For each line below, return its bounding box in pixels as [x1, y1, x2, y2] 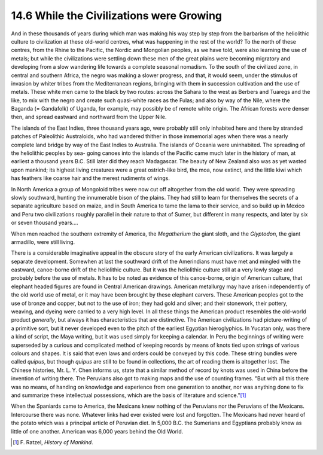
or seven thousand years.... [11, 219, 78, 227]
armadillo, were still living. [11, 238, 75, 245]
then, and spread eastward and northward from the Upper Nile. [11, 114, 167, 121]
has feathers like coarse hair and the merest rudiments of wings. [11, 175, 170, 182]
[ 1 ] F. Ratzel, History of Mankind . [13, 438, 93, 445]
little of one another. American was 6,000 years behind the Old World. [11, 427, 184, 435]
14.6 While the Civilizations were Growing [11, 9, 223, 22]
